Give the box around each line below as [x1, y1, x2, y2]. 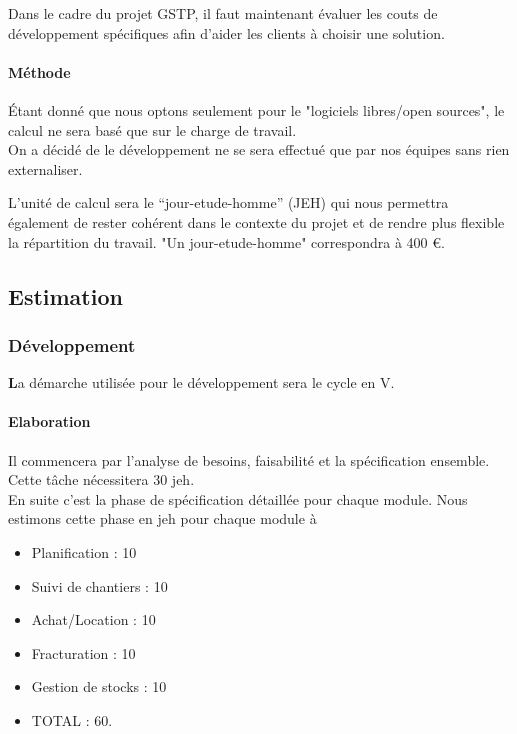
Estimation [8, 280, 123, 311]
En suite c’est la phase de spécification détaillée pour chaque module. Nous [8, 488, 468, 509]
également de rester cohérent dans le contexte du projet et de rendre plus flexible [8, 211, 505, 232]
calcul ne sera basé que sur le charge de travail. [8, 119, 297, 140]
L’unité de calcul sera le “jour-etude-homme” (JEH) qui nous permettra [8, 192, 449, 213]
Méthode [8, 61, 71, 82]
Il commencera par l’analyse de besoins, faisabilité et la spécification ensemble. [8, 449, 490, 470]
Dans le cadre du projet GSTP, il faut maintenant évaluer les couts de [8, 3, 438, 23]
